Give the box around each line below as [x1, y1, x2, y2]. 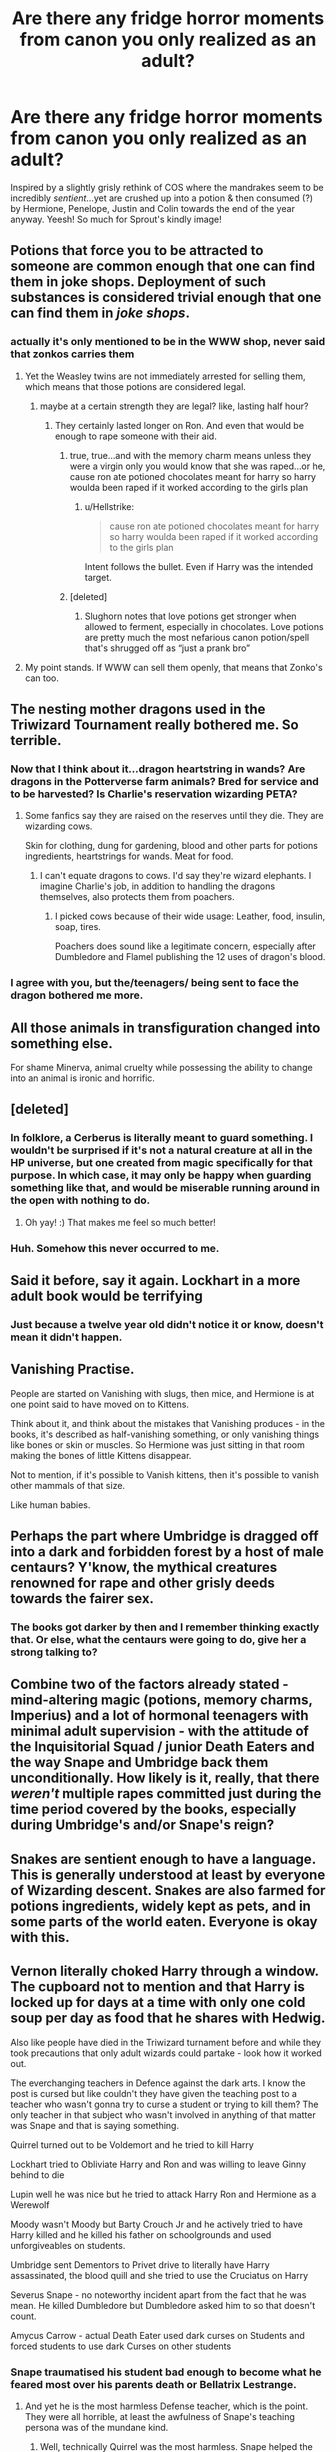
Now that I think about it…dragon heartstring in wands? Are [10, 762, 306, 776]
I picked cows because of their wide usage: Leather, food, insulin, [54, 910, 326, 922]
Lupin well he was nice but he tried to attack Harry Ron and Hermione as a [10, 2188, 317, 2200]
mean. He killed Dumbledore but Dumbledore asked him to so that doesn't [10, 2299, 316, 2311]
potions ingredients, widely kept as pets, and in [10, 1897, 312, 1914]
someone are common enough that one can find [10, 258, 316, 275]
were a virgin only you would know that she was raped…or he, [69, 460, 326, 472]
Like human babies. [10, 1498, 91, 1511]
